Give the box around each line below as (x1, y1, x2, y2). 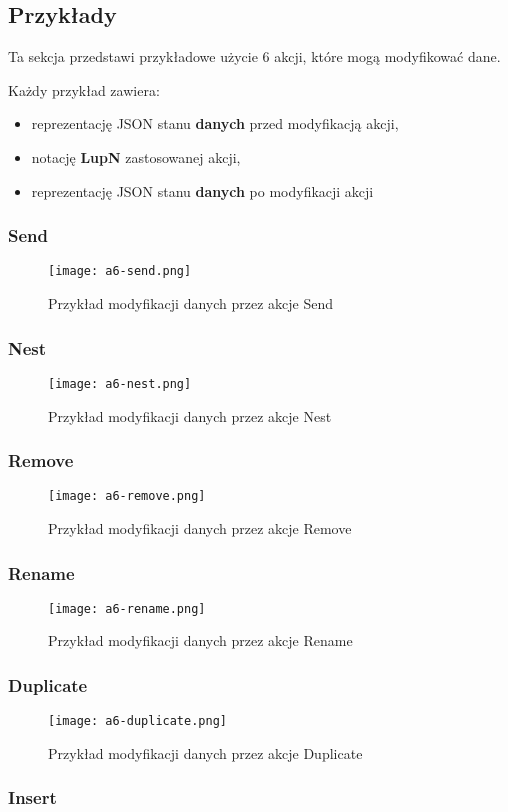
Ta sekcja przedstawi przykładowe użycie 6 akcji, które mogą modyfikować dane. (8, 46, 501, 67)
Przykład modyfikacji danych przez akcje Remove (48, 517, 352, 538)
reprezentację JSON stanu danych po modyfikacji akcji (31, 180, 374, 201)
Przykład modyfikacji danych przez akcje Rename (48, 630, 353, 651)
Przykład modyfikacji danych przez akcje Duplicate (48, 742, 363, 763)
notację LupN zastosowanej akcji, (31, 146, 241, 167)
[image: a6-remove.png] (48, 489, 206, 504)
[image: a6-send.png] (48, 264, 192, 279)
